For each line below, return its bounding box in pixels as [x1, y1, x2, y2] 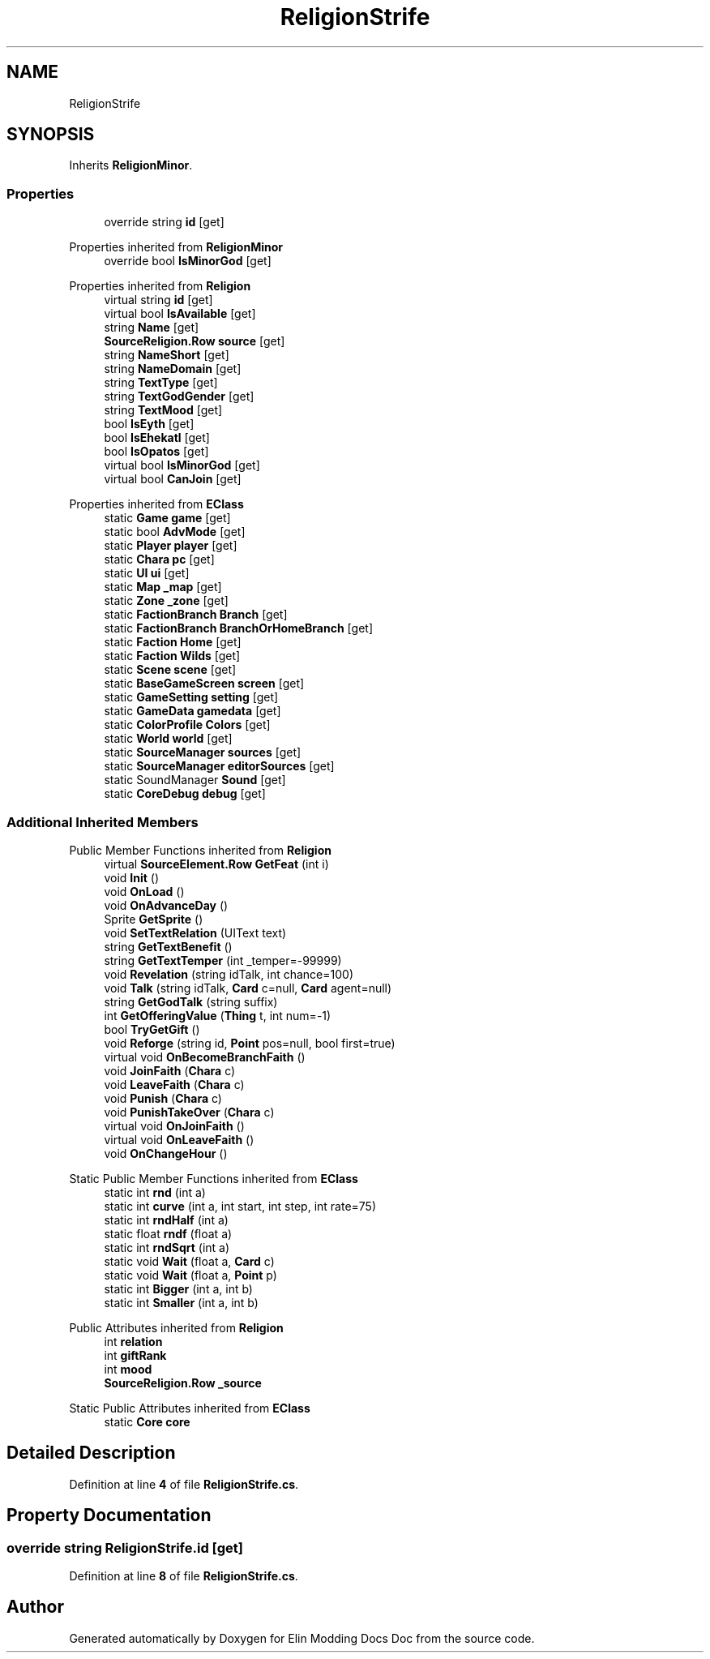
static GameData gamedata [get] [104, 704, 281, 718]
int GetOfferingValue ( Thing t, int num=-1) [104, 1008, 331, 1022]
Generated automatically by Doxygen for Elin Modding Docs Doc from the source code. [69, 1631, 535, 1645]
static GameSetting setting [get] [104, 690, 279, 705]
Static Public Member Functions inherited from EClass [69, 1171, 358, 1185]
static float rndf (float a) [104, 1226, 233, 1241]
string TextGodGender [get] [104, 389, 254, 404]
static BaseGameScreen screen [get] [104, 676, 305, 691]
